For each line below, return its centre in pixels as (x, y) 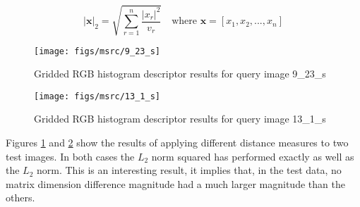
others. (20, 197)
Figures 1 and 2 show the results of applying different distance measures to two (177, 143)
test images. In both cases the (70, 156)
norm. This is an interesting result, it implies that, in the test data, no (189, 170)
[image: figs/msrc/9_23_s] (97, 51)
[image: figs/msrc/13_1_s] (97, 96)
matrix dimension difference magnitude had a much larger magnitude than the (175, 183)
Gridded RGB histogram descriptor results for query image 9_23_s (180, 74)
